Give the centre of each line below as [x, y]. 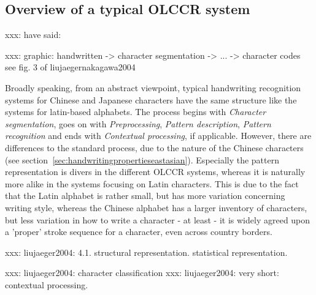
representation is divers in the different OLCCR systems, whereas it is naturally [155, 172]
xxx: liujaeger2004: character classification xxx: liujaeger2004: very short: [142, 273]
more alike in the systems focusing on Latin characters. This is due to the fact [152, 183]
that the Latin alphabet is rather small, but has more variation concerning [145, 196]
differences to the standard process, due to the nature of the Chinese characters [154, 147]
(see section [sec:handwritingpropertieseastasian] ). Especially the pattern [142, 159]
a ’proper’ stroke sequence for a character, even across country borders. [139, 232]
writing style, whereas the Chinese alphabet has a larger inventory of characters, [156, 207]
